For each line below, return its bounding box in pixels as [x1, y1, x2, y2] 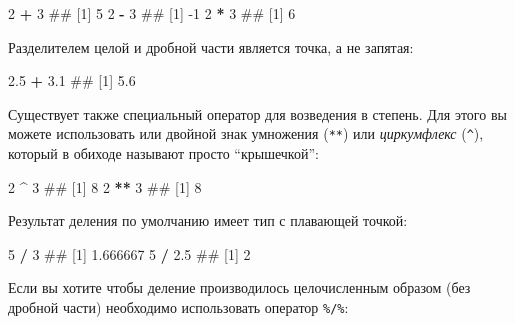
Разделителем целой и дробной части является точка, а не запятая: [8, 36, 414, 57]
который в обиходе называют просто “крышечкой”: [8, 143, 319, 164]
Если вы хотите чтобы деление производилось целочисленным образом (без [8, 277, 471, 298]
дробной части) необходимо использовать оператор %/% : [8, 297, 349, 317]
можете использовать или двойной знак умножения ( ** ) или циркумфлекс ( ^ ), [8, 123, 484, 144]
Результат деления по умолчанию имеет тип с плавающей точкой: [8, 210, 408, 231]
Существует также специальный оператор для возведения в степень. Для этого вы [8, 103, 507, 124]
